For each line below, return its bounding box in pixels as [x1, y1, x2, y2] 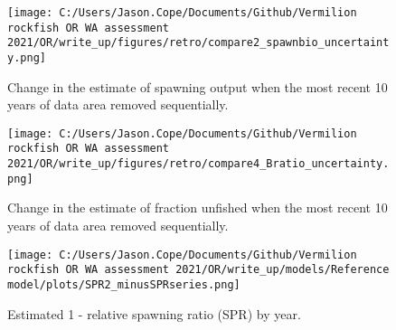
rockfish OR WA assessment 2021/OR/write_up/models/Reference [7, 263, 390, 277]
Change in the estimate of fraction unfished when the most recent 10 [7, 198, 388, 217]
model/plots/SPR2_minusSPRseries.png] [7, 278, 240, 291]
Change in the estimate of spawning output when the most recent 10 [7, 77, 388, 96]
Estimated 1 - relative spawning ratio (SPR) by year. [7, 304, 301, 323]
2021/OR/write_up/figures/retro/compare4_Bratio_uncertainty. [7, 157, 390, 171]
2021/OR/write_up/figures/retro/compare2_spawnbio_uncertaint [7, 36, 390, 50]
